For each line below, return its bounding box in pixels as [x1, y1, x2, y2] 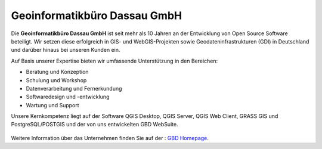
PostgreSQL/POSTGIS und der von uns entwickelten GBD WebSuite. [11, 121, 178, 128]
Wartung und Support [26, 101, 80, 108]
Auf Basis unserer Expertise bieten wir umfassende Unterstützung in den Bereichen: [11, 57, 218, 64]
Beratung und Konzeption [26, 69, 89, 76]
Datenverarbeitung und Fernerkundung [26, 85, 122, 92]
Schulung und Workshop [26, 76, 87, 83]
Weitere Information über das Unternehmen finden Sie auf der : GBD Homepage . [11, 134, 209, 141]
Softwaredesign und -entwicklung [26, 93, 110, 101]
